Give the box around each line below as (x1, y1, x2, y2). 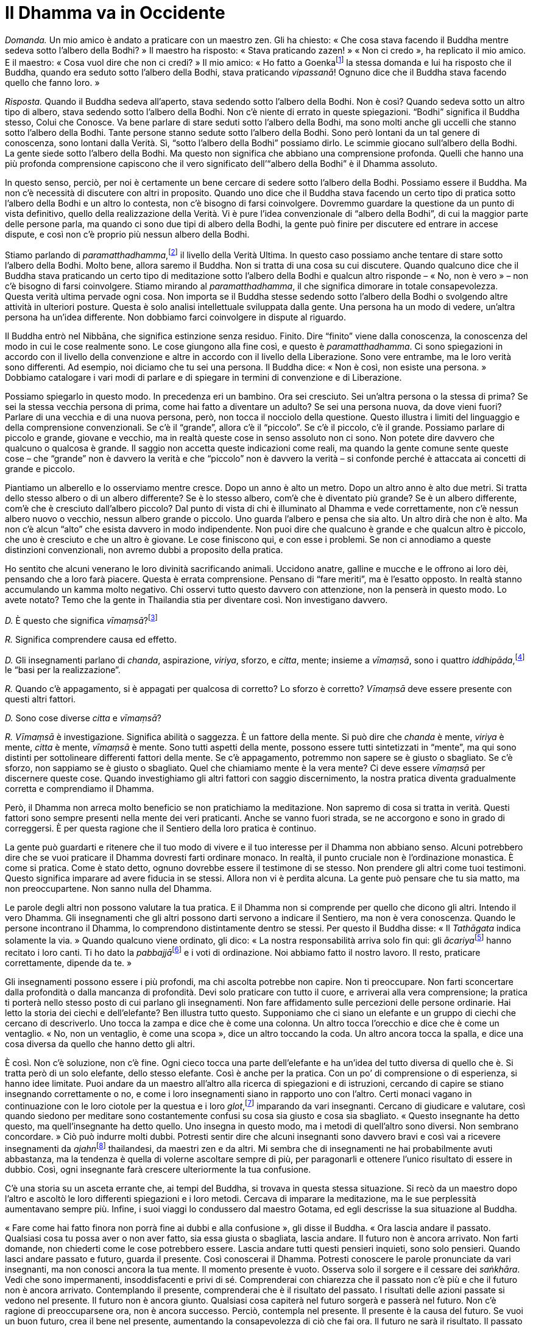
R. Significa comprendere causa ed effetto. (5, 634, 177, 645)
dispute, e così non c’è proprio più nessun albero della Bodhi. (5, 229, 250, 240)
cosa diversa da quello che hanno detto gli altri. (5, 1038, 195, 1049)
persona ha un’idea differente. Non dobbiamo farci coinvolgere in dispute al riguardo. (5, 312, 347, 323)
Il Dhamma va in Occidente (5, 2, 225, 23)
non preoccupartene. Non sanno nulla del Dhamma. (5, 883, 212, 894)
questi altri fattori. (5, 694, 76, 705)
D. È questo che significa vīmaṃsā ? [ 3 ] (5, 613, 158, 626)
